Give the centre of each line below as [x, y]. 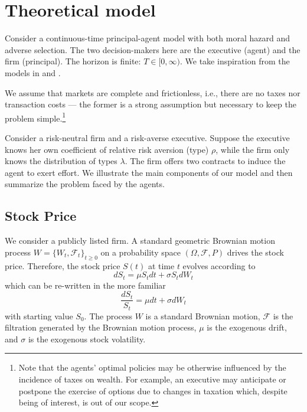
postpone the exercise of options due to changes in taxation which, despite [153, 390]
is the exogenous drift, [247, 327]
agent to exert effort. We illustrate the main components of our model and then [149, 172]
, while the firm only [253, 149]
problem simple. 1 [35, 117]
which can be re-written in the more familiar [85, 285]
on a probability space [141, 252]
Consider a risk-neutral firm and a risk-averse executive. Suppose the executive [147, 137]
